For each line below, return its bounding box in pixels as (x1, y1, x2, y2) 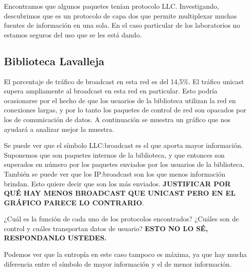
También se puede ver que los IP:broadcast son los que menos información (4, 168, 226, 179)
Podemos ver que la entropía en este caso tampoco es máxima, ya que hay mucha (4, 249, 247, 259)
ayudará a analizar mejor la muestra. (4, 124, 114, 134)
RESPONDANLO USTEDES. (4, 233, 107, 243)
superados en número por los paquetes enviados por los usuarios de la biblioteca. (4, 159, 245, 169)
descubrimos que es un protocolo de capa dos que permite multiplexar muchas (4, 10, 237, 20)
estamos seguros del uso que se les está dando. (4, 29, 142, 39)
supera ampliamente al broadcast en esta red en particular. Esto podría (4, 86, 217, 96)
